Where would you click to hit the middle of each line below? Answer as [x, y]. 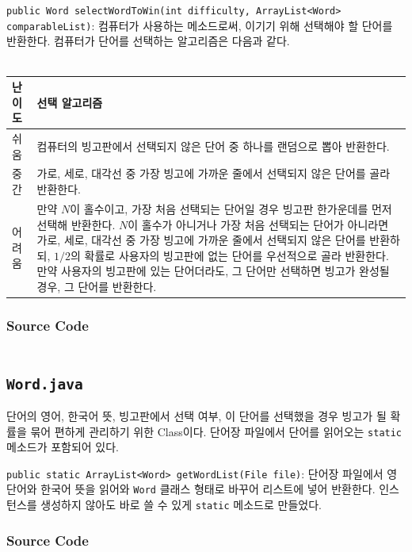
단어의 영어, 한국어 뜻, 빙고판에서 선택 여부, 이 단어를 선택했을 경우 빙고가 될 [196, 415]
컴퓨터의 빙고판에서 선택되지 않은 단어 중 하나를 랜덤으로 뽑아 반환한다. [213, 146]
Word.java [45, 384]
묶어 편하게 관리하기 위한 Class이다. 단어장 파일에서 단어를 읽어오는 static [216, 431]
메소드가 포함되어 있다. [63, 447]
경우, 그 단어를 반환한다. [97, 286]
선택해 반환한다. [76, 224]
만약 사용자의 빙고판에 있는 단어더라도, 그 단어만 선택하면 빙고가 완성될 [213, 271]
